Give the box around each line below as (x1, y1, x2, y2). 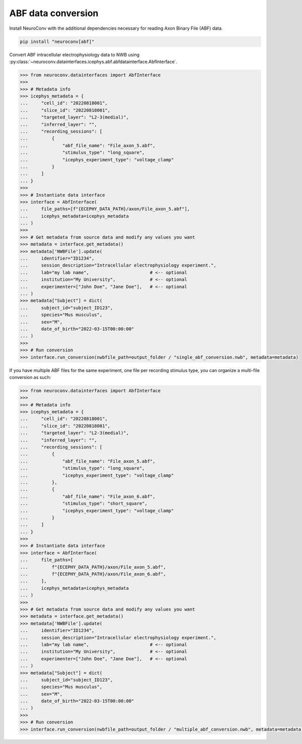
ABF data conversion (9, 8, 99, 19)
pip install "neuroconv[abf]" (20, 38, 95, 44)
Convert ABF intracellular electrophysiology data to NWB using (9, 51, 140, 57)
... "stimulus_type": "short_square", (20, 501, 148, 507)
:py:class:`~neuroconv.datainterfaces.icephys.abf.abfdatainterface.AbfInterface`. (9, 58, 178, 65)
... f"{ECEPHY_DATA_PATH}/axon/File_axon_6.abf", (20, 571, 166, 577)
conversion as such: (9, 374, 51, 380)
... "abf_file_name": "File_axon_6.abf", (20, 493, 156, 499)
